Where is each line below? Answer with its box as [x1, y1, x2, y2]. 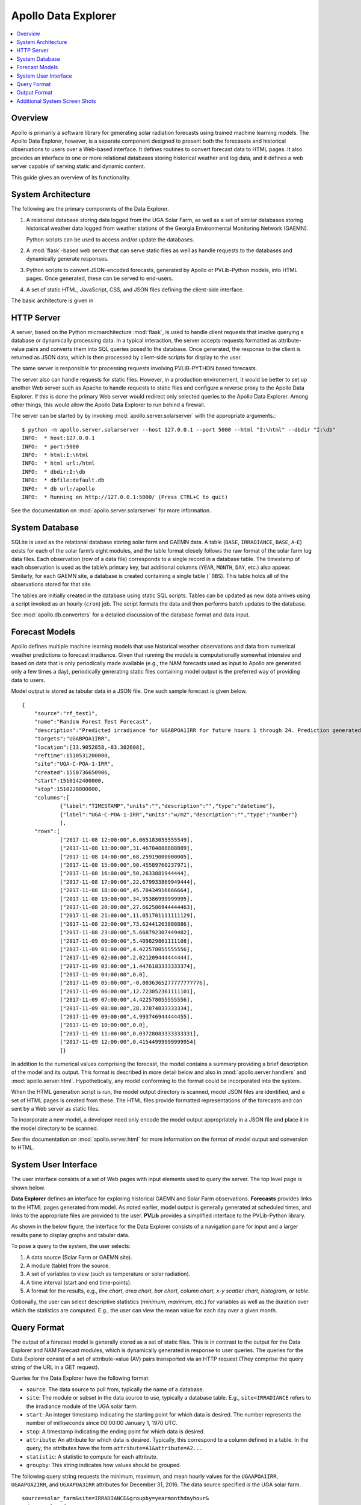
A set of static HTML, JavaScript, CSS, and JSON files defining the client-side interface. [26, 286, 244, 293]
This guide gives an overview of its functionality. [11, 173, 131, 181]
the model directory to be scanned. [11, 1125, 99, 1132]
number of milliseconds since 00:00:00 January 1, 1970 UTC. [26, 1420, 177, 1427]
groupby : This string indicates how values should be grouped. [26, 1462, 182, 1469]
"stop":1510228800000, [34, 786, 102, 793]
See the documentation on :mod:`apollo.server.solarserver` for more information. [11, 507, 212, 514]
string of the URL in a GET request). [11, 1364, 99, 1371]
